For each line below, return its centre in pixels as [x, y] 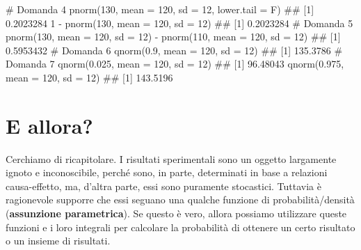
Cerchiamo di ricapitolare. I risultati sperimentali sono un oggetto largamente [171, 158]
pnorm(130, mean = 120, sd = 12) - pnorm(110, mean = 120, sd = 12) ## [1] [173, 37]
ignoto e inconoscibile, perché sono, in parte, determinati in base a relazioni [167, 172]
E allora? [49, 125]
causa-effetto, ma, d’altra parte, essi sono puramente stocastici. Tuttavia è [163, 186]
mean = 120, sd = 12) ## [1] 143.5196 [89, 77]
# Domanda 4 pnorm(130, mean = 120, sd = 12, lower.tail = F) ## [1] [160, 9]
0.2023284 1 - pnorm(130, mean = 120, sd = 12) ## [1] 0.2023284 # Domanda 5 [179, 23]
